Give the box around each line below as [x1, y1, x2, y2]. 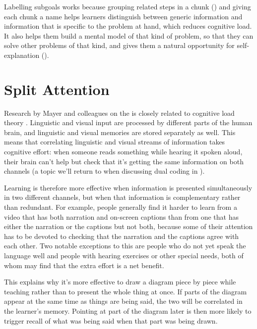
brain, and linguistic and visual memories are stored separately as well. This [4, 127, 236, 137]
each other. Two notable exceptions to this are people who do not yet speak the [4, 240, 246, 251]
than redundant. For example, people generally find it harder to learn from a [4, 202, 237, 212]
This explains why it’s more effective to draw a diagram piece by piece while [4, 277, 236, 287]
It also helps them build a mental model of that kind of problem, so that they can [4, 30, 254, 41]
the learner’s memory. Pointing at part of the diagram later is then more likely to [4, 305, 252, 316]
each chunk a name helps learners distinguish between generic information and [4, 11, 243, 21]
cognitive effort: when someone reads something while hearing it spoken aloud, [4, 146, 243, 157]
